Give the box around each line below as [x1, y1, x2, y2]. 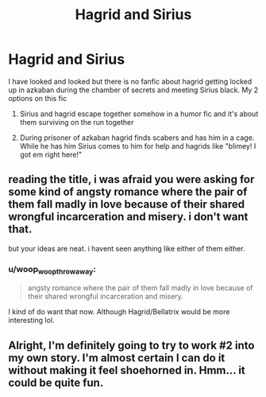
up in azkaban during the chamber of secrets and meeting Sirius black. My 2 [8, 85, 259, 95]
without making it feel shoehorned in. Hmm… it [8, 364, 246, 377]
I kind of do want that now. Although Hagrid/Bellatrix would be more [8, 307, 230, 317]
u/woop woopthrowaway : [8, 263, 97, 276]
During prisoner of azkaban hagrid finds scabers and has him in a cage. [19, 133, 255, 142]
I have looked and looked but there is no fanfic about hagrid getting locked [8, 76, 253, 86]
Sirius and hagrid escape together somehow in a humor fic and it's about [19, 109, 259, 119]
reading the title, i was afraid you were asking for [8, 173, 255, 186]
